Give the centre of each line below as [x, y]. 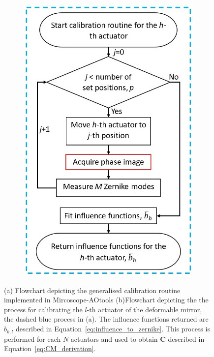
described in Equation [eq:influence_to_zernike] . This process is [113, 329]
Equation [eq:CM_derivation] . [50, 348]
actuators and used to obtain [114, 339]
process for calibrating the [43, 309]
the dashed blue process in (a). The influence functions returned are [106, 319]
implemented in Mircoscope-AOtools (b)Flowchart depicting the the [106, 300]
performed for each [32, 339]
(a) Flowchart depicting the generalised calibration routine [92, 290]
